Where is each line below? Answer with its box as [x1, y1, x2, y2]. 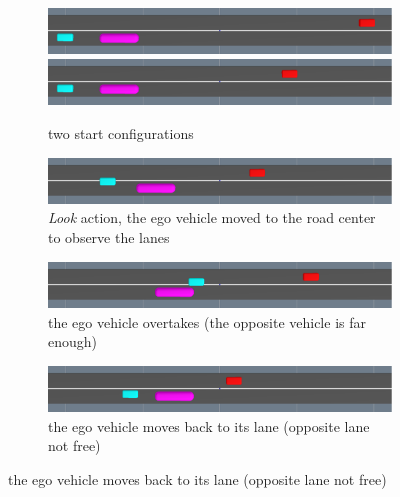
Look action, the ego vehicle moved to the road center [48, 207, 376, 228]
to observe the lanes [48, 227, 170, 248]
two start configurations [48, 122, 194, 143]
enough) [48, 331, 98, 352]
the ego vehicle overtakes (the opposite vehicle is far [48, 311, 366, 332]
